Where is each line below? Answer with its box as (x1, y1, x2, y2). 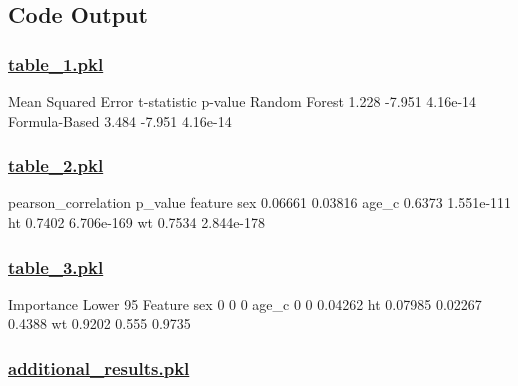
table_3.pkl (8, 254, 104, 279)
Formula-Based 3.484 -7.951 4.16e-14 (8, 110, 232, 131)
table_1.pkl (8, 51, 104, 76)
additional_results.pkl (8, 355, 190, 380)
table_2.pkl (8, 153, 104, 178)
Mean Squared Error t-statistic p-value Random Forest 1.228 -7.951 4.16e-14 (8, 91, 477, 111)
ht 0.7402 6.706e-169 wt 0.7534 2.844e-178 (8, 212, 266, 232)
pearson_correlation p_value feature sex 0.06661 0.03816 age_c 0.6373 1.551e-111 (8, 192, 512, 213)
